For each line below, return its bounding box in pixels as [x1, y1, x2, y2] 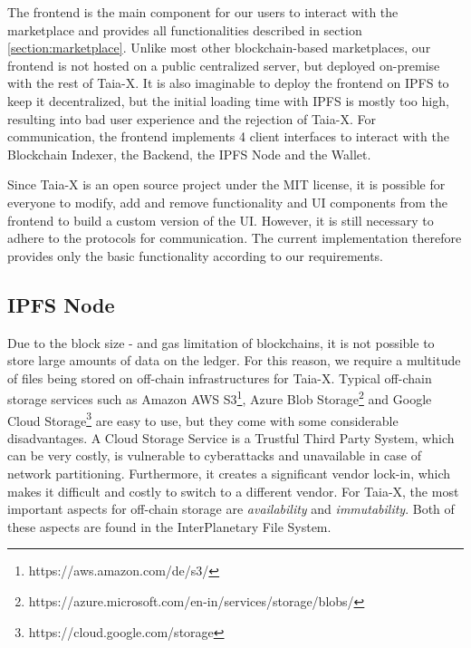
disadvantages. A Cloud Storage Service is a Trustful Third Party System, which [7, 428, 455, 447]
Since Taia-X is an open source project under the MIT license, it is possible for [7, 175, 446, 194]
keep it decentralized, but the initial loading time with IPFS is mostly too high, [7, 91, 449, 110]
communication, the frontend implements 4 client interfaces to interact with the [7, 127, 449, 146]
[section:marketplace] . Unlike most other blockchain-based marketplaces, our [7, 38, 431, 57]
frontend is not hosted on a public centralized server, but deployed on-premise [7, 55, 440, 74]
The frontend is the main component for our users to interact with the [7, 3, 399, 21]
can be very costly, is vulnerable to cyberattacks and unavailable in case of [7, 446, 421, 465]
